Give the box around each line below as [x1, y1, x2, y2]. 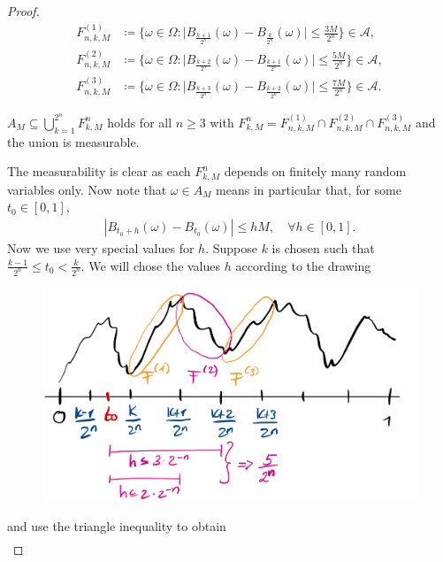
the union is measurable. [7, 132, 140, 150]
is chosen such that [271, 239, 375, 258]
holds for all [107, 112, 172, 131]
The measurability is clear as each [7, 162, 191, 181]
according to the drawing [235, 256, 371, 274]
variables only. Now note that [7, 180, 167, 198]
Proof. [7, 2, 40, 19]
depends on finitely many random [224, 162, 407, 181]
